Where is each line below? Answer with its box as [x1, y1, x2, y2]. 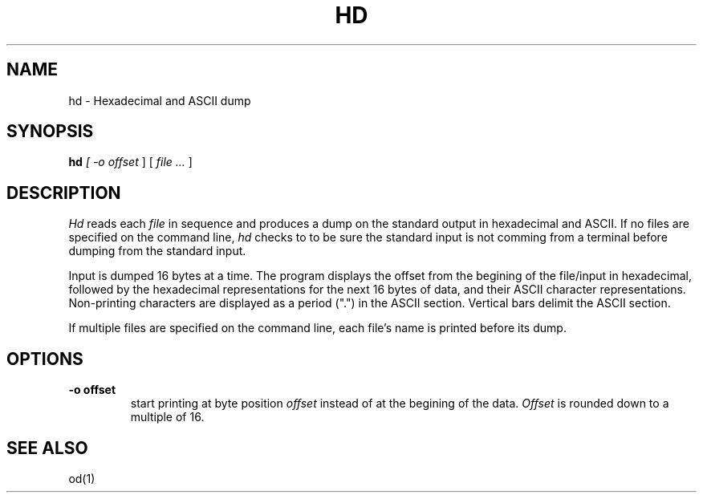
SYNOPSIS [6, 121, 94, 142]
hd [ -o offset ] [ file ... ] [68, 155, 193, 169]
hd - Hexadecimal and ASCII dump [68, 93, 251, 108]
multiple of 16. [130, 410, 205, 424]
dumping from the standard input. [68, 244, 246, 258]
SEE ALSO [6, 437, 88, 458]
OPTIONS [6, 348, 83, 369]
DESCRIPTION [6, 182, 121, 203]
